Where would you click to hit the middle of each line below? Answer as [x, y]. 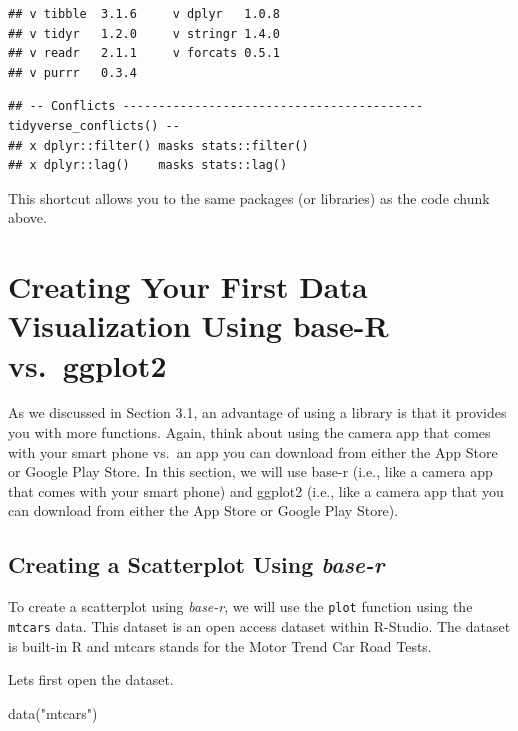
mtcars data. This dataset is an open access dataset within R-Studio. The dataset [259, 625]
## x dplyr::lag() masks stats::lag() [148, 165]
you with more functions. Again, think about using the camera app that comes [249, 432]
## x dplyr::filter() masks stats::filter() [158, 145]
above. [27, 217]
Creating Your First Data [188, 286]
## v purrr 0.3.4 [72, 72]
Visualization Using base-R [198, 325]
